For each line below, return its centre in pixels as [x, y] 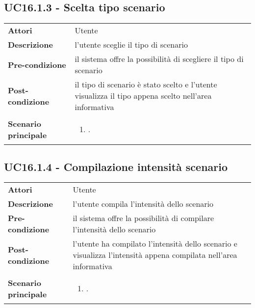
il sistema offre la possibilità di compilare [143, 218]
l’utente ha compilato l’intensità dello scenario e [155, 244]
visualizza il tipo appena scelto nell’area [143, 96]
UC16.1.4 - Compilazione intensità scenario [116, 166]
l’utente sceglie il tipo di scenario [131, 45]
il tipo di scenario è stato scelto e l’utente [146, 84]
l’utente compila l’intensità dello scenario [143, 204]
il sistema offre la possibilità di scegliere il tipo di [159, 59]
